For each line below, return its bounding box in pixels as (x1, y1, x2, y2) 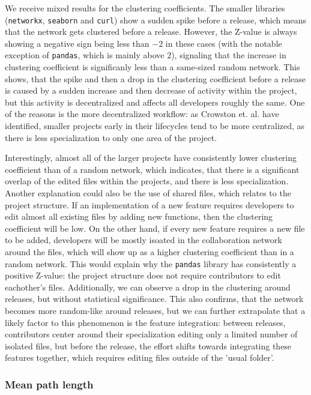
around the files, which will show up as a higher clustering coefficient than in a (5, 246, 294, 258)
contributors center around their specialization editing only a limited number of (5, 328, 298, 340)
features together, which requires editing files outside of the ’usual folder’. (5, 351, 274, 364)
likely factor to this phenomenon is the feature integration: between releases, (5, 316, 286, 328)
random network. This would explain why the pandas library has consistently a (5, 257, 297, 270)
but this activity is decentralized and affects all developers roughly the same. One (5, 95, 305, 108)
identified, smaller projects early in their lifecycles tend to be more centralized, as (5, 119, 305, 132)
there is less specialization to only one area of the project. (5, 131, 217, 143)
